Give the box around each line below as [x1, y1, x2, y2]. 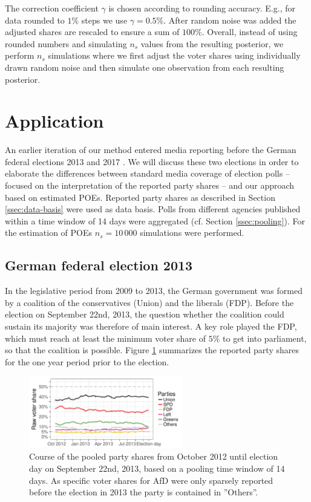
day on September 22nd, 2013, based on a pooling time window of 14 [29, 462, 285, 475]
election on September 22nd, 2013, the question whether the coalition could [5, 308, 284, 321]
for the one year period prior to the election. [5, 355, 169, 368]
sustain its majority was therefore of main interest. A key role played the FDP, [5, 320, 297, 333]
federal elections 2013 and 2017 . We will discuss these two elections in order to [5, 155, 299, 168]
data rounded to [5, 13, 65, 26]
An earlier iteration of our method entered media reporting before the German [5, 143, 296, 156]
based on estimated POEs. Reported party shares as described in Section [5, 191, 275, 203]
